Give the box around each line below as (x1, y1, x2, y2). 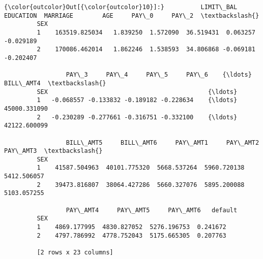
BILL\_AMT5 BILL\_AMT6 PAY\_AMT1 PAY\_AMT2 (66, 139, 259, 146)
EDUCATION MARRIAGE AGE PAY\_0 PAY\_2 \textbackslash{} (4, 12, 259, 19)
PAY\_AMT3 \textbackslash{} (4, 147, 103, 155)
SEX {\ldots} (37, 88, 238, 95)
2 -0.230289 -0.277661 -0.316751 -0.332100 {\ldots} (37, 113, 238, 121)
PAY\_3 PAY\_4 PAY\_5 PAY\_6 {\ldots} (66, 71, 252, 79)
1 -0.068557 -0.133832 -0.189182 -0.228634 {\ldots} (37, 96, 238, 104)
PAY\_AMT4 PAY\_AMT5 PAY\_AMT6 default (66, 206, 238, 214)
